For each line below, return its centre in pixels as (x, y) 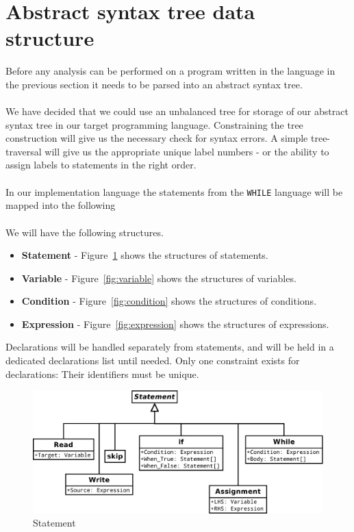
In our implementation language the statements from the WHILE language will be (174, 191)
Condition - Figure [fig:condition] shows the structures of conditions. (169, 301)
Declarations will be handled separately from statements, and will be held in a (170, 347)
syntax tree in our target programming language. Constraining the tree (154, 124)
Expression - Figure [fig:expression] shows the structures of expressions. (175, 324)
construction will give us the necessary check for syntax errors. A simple (157, 138)
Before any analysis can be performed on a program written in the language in (170, 71)
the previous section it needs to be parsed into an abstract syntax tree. (154, 84)
